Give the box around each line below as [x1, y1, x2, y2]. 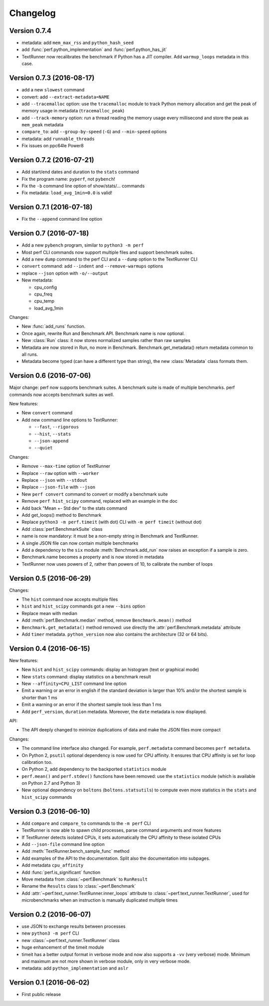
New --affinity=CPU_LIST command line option [21, 680, 127, 686]
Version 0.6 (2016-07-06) [9, 371, 91, 380]
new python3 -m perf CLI [21, 930, 79, 936]
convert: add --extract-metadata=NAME [21, 94, 110, 100]
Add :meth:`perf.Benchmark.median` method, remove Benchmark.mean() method [21, 617, 191, 624]
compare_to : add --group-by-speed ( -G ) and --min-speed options [21, 129, 167, 135]
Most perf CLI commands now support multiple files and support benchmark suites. [21, 249, 194, 255]
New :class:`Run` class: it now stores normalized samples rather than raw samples [21, 337, 191, 343]
